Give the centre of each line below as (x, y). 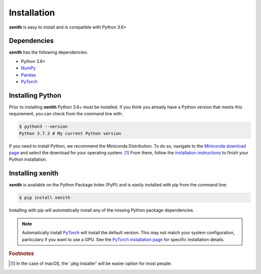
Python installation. (28, 159)
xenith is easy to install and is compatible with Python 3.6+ (68, 27)
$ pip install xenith (45, 198)
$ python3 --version (43, 127)
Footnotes (22, 253)
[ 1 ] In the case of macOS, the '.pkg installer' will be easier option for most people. (91, 263)
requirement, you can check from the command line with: (66, 114)
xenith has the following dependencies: (48, 52)
